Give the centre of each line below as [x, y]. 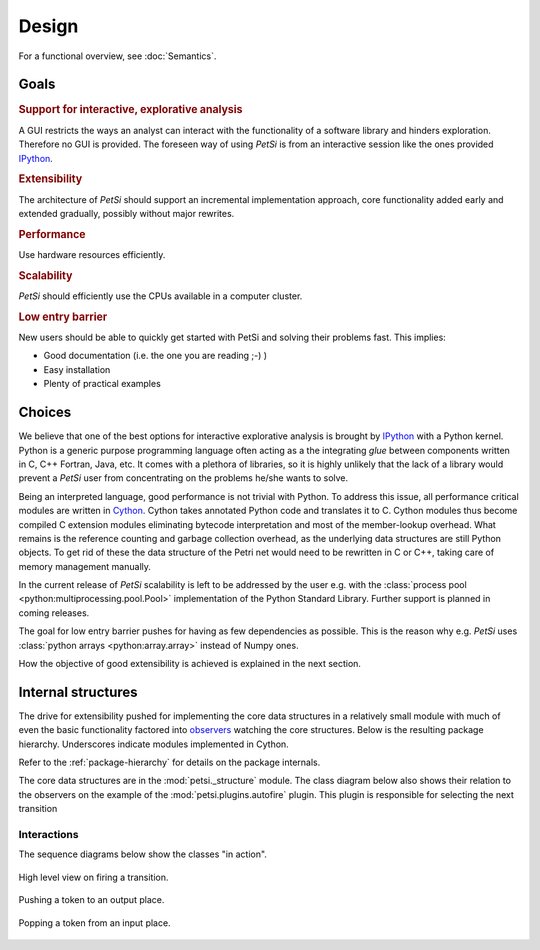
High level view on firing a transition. [93, 877]
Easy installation [77, 369]
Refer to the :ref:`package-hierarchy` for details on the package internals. [169, 762]
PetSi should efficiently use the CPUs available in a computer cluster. [160, 296]
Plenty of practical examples [102, 384]
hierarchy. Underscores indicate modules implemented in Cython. [153, 744]
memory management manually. [85, 566]
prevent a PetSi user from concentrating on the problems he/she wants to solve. [183, 478]
